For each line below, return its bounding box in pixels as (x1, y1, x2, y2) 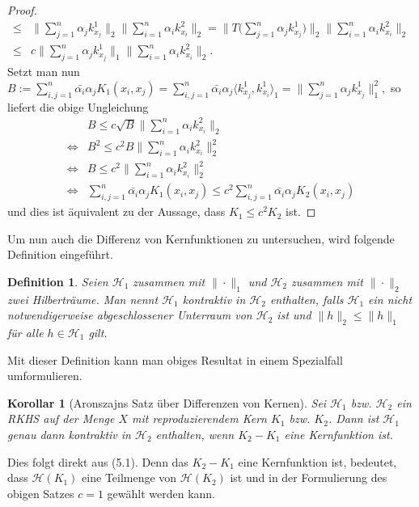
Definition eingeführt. (7, 246, 113, 263)
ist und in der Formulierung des (230, 469, 387, 486)
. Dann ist (328, 410, 379, 427)
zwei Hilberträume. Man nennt (7, 290, 159, 307)
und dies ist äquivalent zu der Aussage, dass (7, 203, 226, 220)
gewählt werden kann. (107, 484, 216, 501)
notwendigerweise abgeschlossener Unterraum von (7, 306, 252, 323)
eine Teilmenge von (82, 469, 177, 486)
